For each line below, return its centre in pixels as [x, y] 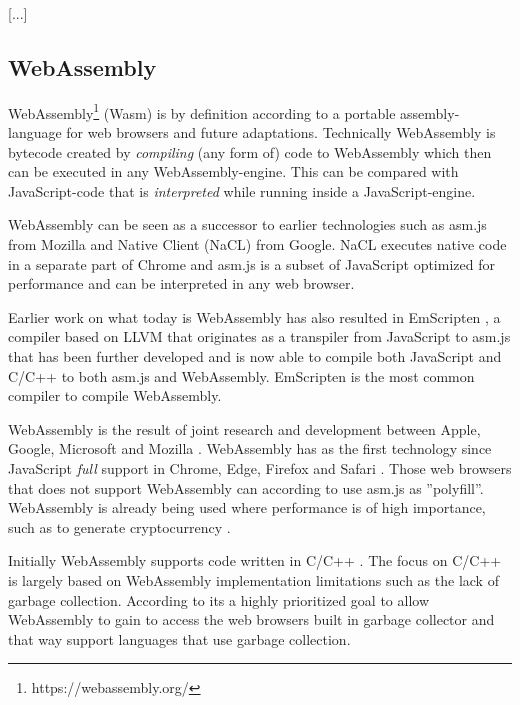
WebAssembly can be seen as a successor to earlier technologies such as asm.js [247, 224]
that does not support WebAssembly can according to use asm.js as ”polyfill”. [246, 487]
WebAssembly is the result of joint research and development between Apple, [244, 428]
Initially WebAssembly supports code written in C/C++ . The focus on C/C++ [255, 560]
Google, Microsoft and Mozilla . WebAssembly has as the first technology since [250, 448]
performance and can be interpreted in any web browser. [181, 283]
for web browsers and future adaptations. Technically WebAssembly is [281, 132]
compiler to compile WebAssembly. [115, 395]
